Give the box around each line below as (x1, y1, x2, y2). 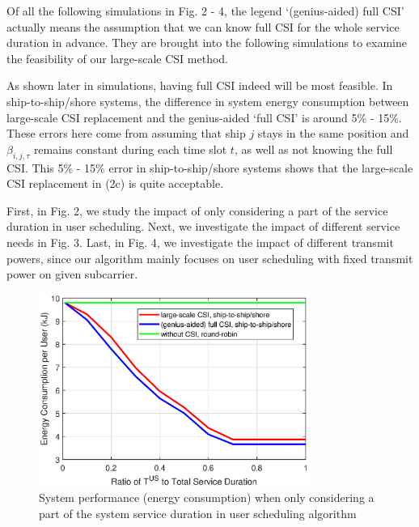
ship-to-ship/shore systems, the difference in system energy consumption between (6, 92, 409, 109)
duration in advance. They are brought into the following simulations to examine (6, 34, 407, 51)
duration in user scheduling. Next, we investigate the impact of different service (6, 218, 400, 235)
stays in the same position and (257, 125, 409, 142)
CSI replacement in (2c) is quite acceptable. (6, 175, 224, 192)
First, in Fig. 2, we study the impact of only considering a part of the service (6, 202, 388, 219)
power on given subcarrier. (6, 266, 138, 283)
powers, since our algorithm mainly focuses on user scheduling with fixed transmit (6, 249, 413, 266)
